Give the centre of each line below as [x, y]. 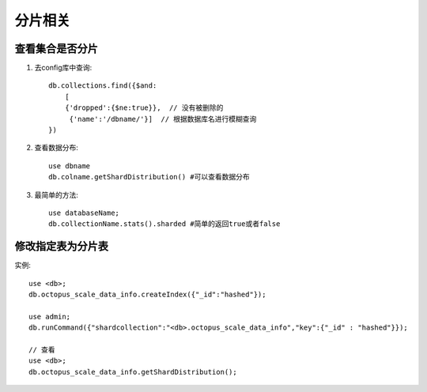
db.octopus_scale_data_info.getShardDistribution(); [133, 372]
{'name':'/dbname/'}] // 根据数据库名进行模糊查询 [163, 119]
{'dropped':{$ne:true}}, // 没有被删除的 [144, 108]
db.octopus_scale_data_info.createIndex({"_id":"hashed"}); [147, 295]
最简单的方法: [57, 194]
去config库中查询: [63, 68]
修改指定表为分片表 [61, 246]
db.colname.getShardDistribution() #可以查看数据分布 [149, 177]
